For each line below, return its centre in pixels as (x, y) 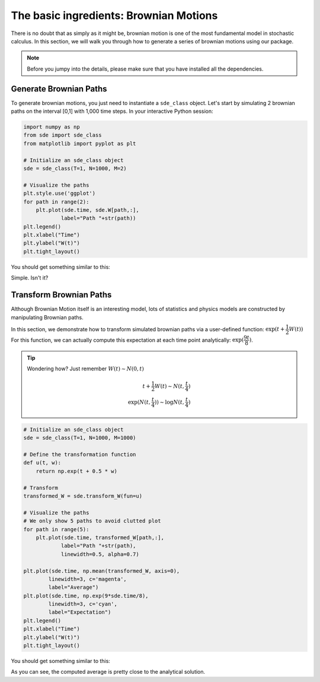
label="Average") (73, 587)
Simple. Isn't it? (30, 278)
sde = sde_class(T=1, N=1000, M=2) (75, 168)
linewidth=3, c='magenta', (87, 579)
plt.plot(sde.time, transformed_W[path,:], (100, 537)
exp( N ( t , (139, 402)
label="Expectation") (80, 612)
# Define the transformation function (80, 455)
